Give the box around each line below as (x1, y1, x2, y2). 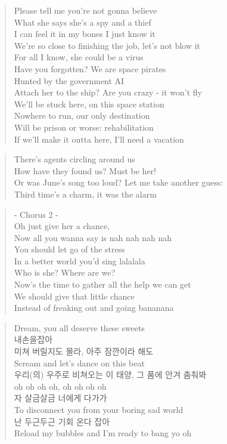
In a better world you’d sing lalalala (14, 254, 145, 267)
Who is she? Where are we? (14, 266, 116, 279)
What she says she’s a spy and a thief (14, 16, 151, 28)
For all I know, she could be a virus (14, 51, 144, 63)
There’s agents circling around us (14, 153, 135, 165)
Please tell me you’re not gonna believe (14, 4, 157, 16)
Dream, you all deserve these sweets (14, 321, 145, 334)
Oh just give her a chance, (14, 220, 110, 232)
